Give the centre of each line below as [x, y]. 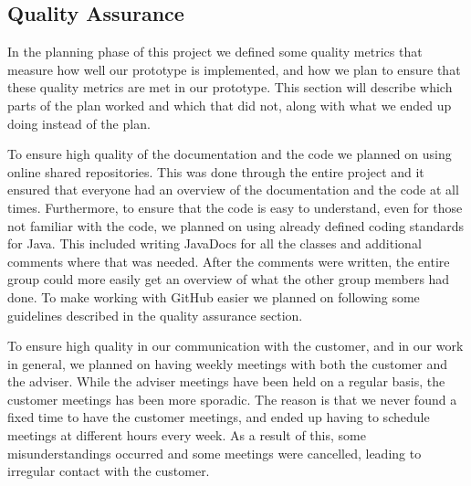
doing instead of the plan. [79, 123]
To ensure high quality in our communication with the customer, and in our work [235, 346]
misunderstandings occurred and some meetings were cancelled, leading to [215, 453]
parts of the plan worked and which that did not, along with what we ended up [230, 105]
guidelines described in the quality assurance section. [155, 315]
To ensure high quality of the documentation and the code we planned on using [230, 154]
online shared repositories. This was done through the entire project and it [216, 171]
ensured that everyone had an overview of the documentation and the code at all [233, 190]
